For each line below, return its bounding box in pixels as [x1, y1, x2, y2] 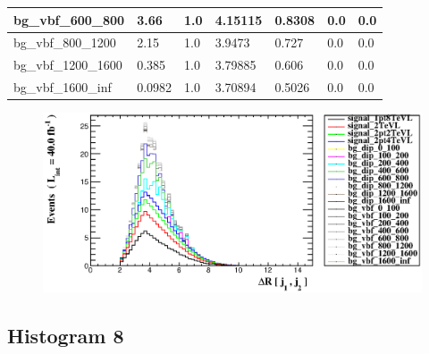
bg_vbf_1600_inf [13, 78, 112, 97]
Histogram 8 [7, 322, 124, 350]
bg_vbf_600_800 [13, 10, 125, 29]
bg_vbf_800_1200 [13, 33, 116, 52]
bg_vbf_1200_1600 [13, 55, 122, 74]
